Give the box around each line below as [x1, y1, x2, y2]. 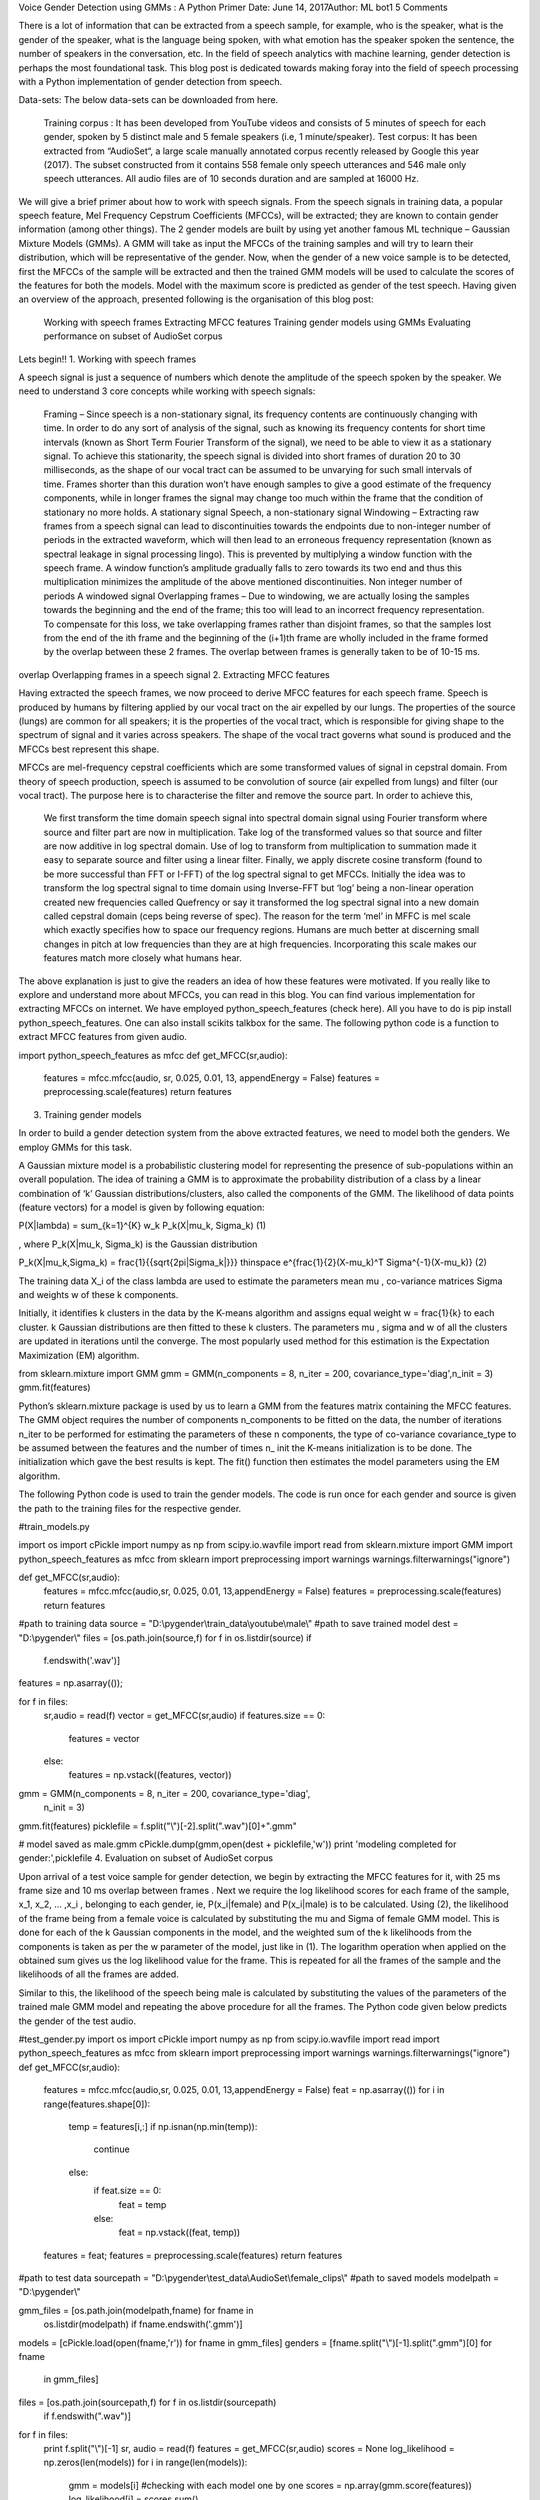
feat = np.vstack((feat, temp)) [118, 2226, 241, 2239]
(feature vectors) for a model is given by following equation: [18, 1201, 265, 1214]
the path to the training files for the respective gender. [18, 1502, 242, 1514]
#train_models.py [18, 1520, 90, 1532]
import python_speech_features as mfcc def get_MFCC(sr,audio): [18, 1049, 289, 1061]
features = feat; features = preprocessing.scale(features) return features [43, 2249, 343, 2261]
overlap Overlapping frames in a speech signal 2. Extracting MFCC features [18, 668, 330, 680]
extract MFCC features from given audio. [18, 1031, 187, 1043]
